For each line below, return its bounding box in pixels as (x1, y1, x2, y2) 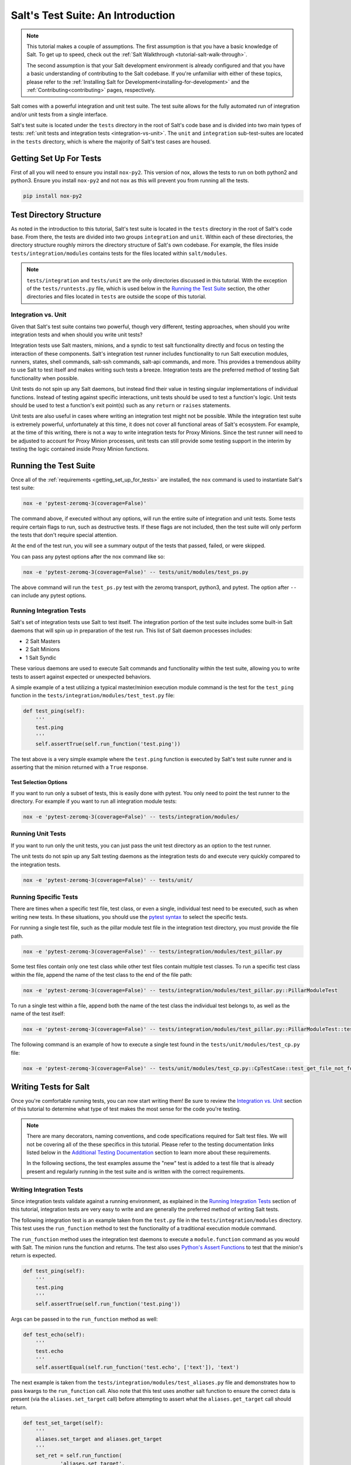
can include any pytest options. (11, 592, 87, 599)
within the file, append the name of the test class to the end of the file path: (11, 971, 192, 978)
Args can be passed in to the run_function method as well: (11, 1316, 158, 1323)
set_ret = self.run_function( (35, 1452, 122, 1459)
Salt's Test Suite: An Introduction (11, 9, 175, 22)
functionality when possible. (11, 374, 79, 381)
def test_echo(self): (23, 1331, 85, 1338)
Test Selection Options (11, 779, 67, 786)
